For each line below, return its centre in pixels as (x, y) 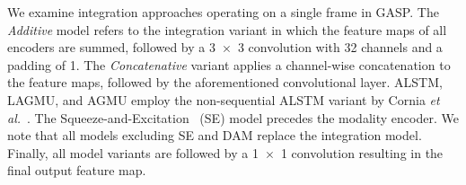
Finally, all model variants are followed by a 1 (133, 152)
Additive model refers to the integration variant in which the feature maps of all (227, 29)
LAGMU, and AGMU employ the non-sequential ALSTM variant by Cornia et (224, 99)
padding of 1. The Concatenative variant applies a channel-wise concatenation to (229, 64)
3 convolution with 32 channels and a (340, 47)
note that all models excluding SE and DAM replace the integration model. (215, 135)
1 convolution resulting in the (362, 152)
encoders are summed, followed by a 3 (111, 47)
